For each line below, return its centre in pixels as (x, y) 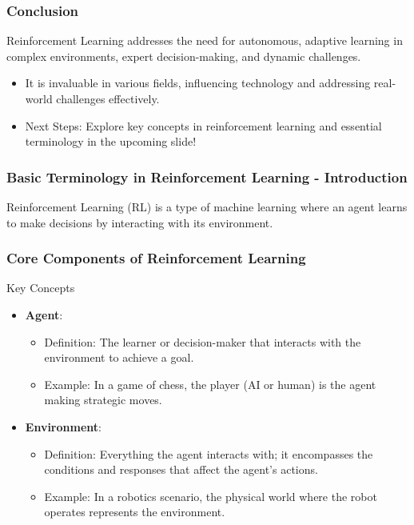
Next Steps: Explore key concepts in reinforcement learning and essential (203, 125)
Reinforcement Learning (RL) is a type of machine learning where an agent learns (207, 206)
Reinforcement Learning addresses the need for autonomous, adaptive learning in (205, 40)
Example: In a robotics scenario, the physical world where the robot (211, 496)
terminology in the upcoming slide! (111, 141)
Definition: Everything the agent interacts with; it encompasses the (209, 453)
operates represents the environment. (135, 512)
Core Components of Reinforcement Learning (156, 258)
